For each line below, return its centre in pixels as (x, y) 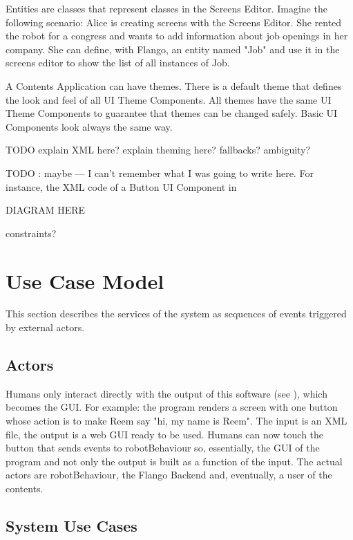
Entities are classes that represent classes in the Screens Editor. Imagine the (166, 8)
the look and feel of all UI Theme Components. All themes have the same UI (169, 99)
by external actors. (45, 327)
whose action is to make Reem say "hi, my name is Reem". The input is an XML (176, 421)
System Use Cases (71, 525)
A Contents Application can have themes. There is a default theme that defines (174, 85)
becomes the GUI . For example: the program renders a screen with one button (172, 407)
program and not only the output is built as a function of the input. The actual (174, 461)
